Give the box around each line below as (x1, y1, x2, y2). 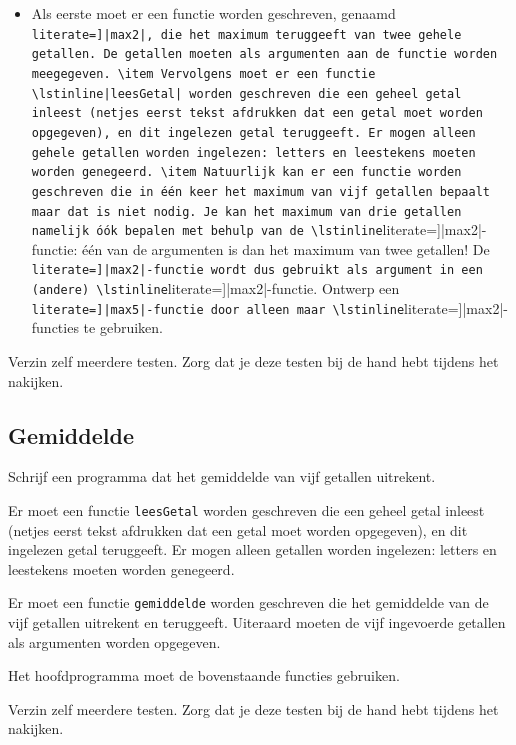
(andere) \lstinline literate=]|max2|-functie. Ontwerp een (31, 278, 400, 299)
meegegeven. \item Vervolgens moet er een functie (31, 66, 376, 81)
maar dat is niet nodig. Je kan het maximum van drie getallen (31, 204, 462, 219)
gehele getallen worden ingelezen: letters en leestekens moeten (31, 145, 476, 160)
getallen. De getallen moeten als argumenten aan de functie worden (31, 47, 498, 62)
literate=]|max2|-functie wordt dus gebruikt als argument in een (31, 263, 483, 278)
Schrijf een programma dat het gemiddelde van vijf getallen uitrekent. (8, 466, 436, 487)
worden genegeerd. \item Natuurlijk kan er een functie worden (31, 165, 462, 180)
